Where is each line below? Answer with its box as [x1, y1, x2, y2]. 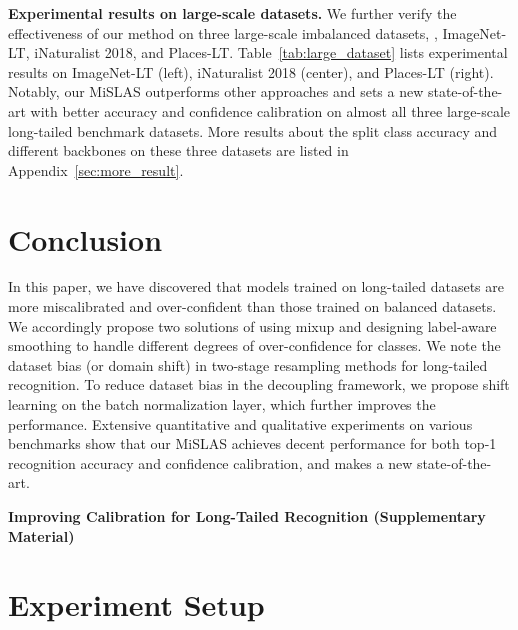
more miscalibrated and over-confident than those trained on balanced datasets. [8, 296, 497, 317]
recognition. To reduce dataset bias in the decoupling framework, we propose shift [8, 374, 510, 395]
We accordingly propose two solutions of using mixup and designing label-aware [8, 315, 497, 336]
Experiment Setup [8, 584, 265, 625]
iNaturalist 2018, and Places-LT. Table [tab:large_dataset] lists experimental [34, 42, 508, 63]
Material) [8, 525, 75, 546]
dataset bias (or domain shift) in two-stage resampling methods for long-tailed [8, 354, 488, 375]
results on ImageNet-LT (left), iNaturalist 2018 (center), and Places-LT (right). [8, 61, 494, 82]
